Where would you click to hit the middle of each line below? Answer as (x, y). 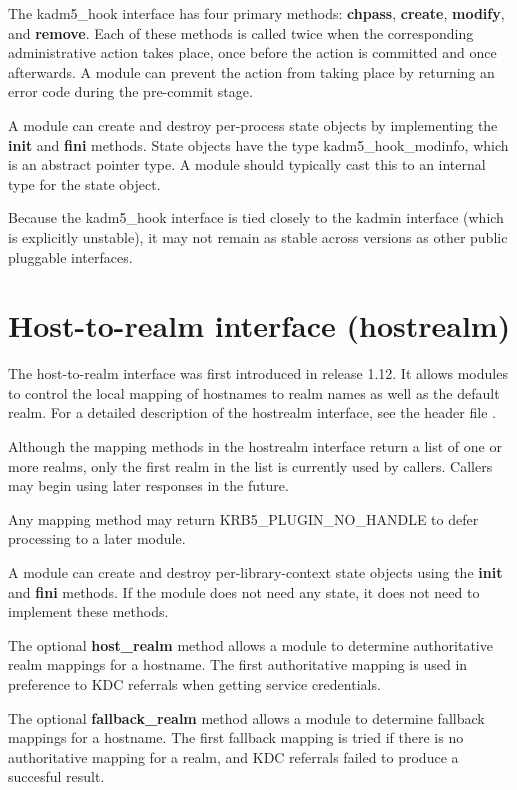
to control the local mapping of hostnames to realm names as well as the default (254, 392)
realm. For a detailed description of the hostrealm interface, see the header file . (252, 412)
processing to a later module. (97, 538)
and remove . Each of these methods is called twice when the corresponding (241, 32)
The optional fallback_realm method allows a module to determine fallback (246, 717)
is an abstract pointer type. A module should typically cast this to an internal (247, 164)
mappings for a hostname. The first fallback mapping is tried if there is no (236, 737)
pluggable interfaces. (70, 256)
